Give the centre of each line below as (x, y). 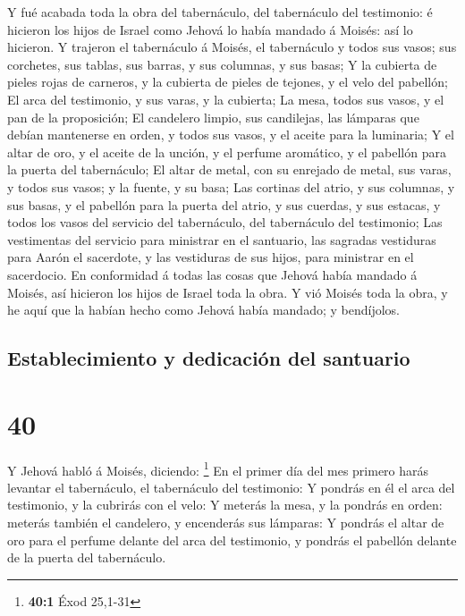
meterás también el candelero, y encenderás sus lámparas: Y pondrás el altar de (226, 523)
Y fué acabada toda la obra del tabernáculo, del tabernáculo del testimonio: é (220, 12)
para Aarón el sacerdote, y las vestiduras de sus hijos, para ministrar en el (211, 257)
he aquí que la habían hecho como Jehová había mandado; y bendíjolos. (203, 310)
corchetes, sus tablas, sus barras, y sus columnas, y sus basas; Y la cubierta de (222, 64)
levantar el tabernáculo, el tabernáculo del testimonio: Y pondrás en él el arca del (231, 487)
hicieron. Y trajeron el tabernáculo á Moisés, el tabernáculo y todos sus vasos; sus (232, 47)
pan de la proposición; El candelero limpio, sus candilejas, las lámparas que (213, 117)
